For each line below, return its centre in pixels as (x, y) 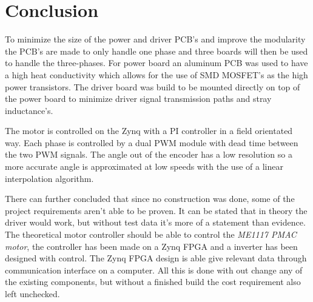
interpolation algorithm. (49, 178)
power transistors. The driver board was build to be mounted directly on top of (153, 86)
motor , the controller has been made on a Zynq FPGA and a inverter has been (151, 246)
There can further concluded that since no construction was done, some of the (150, 199)
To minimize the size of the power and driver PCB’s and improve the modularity (155, 39)
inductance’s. (29, 110)
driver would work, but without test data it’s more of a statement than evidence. (155, 222)
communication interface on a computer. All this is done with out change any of (154, 270)
